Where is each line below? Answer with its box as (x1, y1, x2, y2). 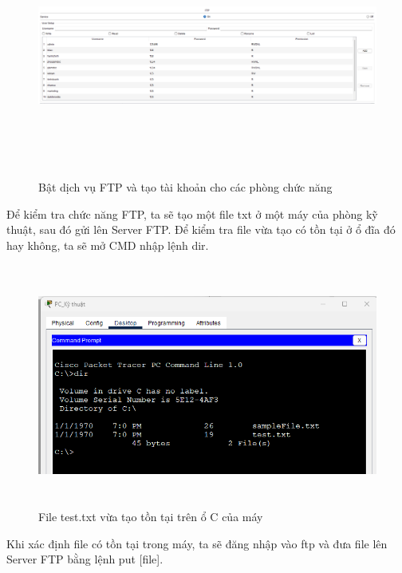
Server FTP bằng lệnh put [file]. (6, 551, 164, 567)
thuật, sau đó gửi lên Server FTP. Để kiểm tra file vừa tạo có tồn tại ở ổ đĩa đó (6, 221, 396, 238)
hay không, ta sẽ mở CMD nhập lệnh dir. (6, 236, 209, 253)
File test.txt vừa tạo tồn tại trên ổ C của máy (38, 508, 263, 525)
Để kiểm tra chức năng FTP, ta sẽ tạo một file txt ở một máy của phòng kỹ (6, 205, 378, 222)
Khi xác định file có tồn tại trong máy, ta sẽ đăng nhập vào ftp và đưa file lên (6, 535, 388, 551)
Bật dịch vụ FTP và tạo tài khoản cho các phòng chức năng (38, 178, 333, 195)
